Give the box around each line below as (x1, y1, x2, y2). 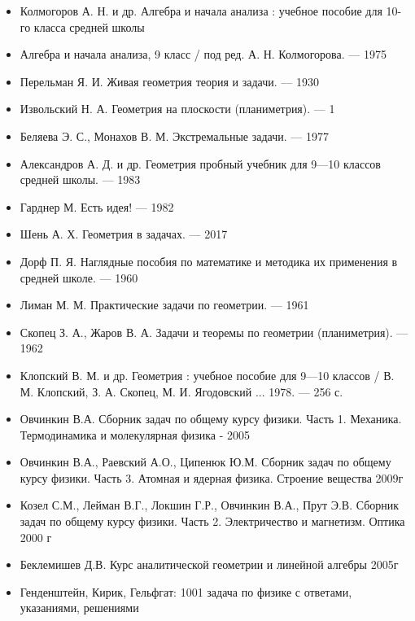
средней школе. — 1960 (20, 269, 138, 286)
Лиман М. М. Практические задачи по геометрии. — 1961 (20, 296, 309, 313)
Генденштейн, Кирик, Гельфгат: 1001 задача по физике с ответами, (20, 583, 352, 600)
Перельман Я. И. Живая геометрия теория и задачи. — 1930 (20, 72, 319, 90)
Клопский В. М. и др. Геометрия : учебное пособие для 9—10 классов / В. (20, 366, 395, 383)
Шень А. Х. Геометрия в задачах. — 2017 (20, 225, 228, 243)
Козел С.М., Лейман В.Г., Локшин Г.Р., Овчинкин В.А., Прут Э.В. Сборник (20, 496, 400, 514)
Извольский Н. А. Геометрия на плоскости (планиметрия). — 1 (20, 100, 335, 117)
